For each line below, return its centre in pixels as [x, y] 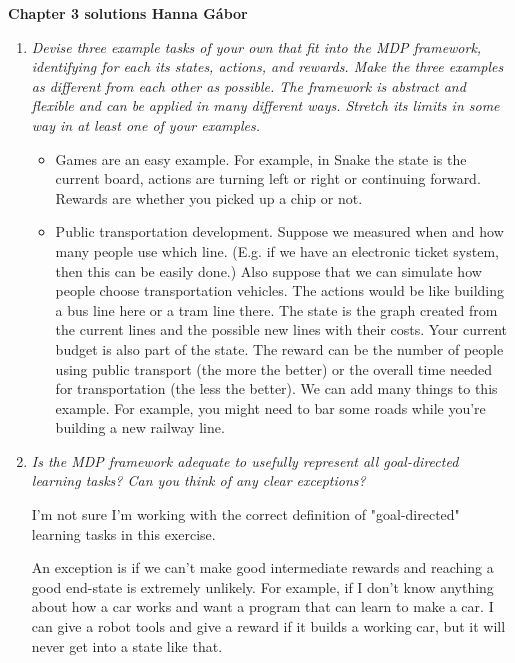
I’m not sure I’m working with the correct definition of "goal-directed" [245, 514]
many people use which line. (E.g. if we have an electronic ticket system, [277, 250]
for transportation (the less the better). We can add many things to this [276, 388]
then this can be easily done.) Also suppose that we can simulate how [268, 270]
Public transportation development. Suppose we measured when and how [279, 231]
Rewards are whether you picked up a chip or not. [209, 197]
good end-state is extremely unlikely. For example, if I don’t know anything [262, 586]
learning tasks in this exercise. [123, 533]
